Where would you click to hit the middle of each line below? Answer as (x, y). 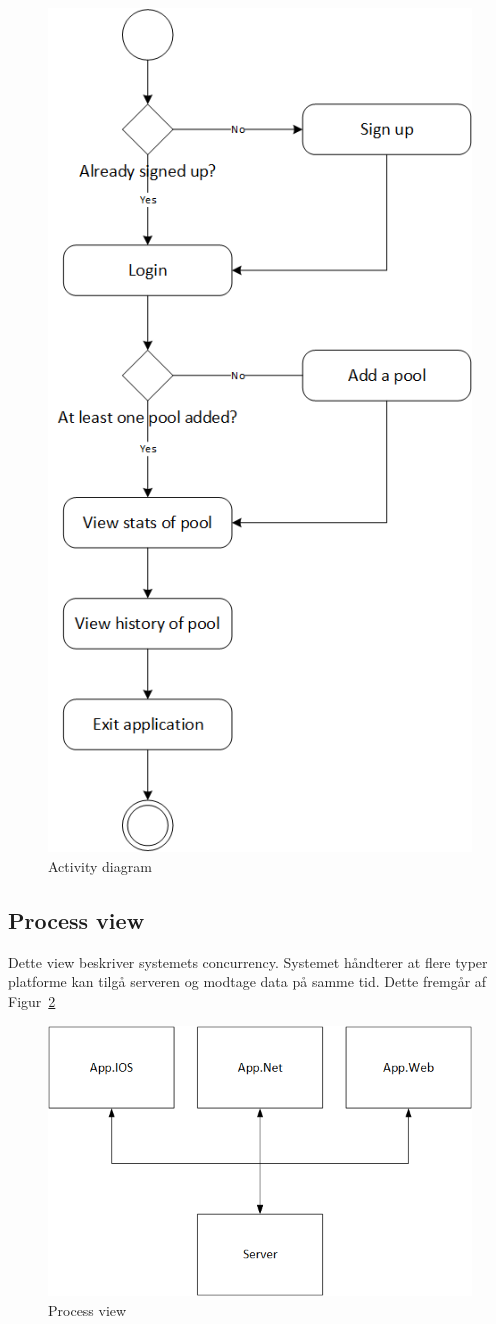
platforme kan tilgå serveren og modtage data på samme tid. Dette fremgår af (247, 981)
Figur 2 (32, 1001)
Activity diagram (100, 866)
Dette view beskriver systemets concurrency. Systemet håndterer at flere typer (248, 961)
